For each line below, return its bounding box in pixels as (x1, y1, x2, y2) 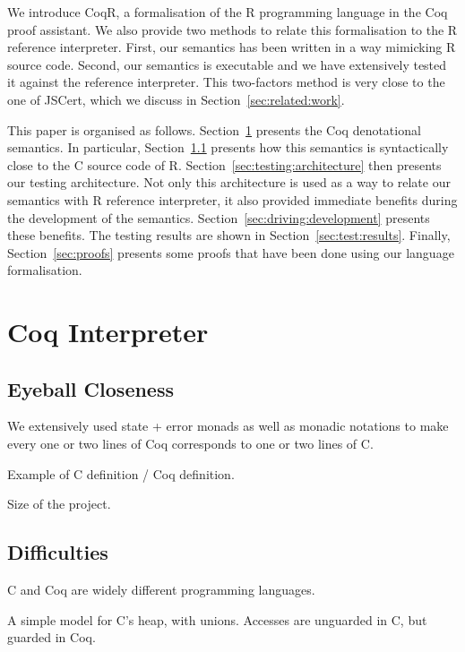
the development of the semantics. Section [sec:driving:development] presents (7, 208, 430, 227)
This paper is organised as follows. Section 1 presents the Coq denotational (7, 120, 421, 139)
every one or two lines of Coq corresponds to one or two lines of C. (7, 434, 374, 453)
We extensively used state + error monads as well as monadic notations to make (7, 416, 449, 435)
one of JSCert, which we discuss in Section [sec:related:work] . (7, 90, 345, 108)
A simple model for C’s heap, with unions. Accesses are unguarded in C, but (7, 610, 427, 629)
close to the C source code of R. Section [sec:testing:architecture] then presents (7, 155, 442, 174)
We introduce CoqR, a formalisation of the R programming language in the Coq (7, 3, 448, 21)
